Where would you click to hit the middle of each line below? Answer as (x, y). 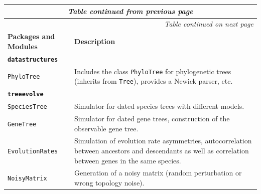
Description (95, 41)
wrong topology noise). (109, 182)
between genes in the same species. (128, 160)
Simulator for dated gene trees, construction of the (152, 118)
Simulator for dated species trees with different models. (159, 106)
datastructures (33, 59)
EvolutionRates (33, 151)
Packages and (31, 36)
